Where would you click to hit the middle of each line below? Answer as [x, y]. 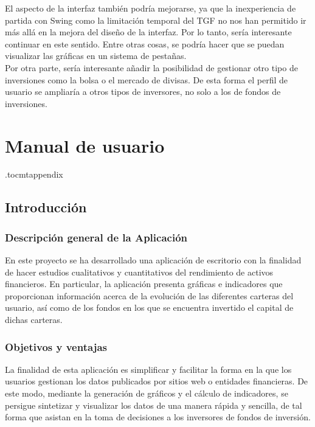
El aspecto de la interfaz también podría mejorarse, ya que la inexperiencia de [151, 8]
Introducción [46, 207]
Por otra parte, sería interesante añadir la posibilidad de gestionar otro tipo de [151, 67]
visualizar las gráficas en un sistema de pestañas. [96, 56]
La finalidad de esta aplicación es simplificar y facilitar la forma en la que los [148, 369]
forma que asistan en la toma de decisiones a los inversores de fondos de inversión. [158, 417]
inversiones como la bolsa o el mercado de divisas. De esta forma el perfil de [147, 79]
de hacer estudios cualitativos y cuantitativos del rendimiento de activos [139, 272]
